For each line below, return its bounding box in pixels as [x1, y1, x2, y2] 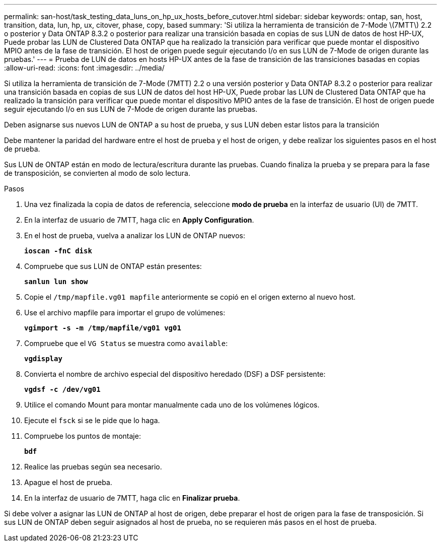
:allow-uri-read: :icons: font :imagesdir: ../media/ [4, 63, 165, 72]
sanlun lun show [24, 278, 88, 286]
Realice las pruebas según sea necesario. [24, 462, 162, 471]
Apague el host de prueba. [24, 478, 112, 487]
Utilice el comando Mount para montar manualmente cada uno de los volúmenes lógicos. [24, 400, 320, 409]
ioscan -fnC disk [24, 247, 92, 255]
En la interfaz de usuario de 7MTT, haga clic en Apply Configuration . [24, 216, 254, 224]
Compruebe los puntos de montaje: [24, 432, 141, 440]
